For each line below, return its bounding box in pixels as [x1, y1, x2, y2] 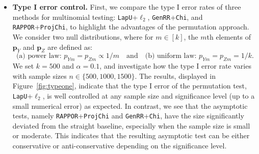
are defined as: [47, 41, 93, 52]
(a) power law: [16, 52, 62, 60]
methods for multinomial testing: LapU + [12, 11, 138, 22]
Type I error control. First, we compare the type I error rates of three [12, 2, 241, 12]
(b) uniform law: [145, 52, 197, 60]
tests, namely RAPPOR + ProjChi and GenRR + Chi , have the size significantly [12, 110, 244, 121]
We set [12, 60, 34, 71]
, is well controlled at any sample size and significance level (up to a [42, 90, 255, 101]
